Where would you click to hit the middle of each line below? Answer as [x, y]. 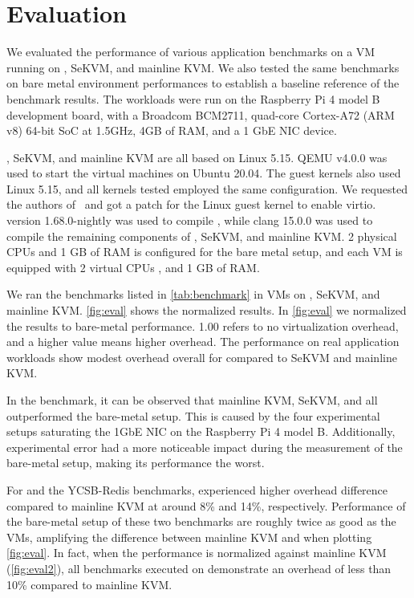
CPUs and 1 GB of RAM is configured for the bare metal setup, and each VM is [205, 252]
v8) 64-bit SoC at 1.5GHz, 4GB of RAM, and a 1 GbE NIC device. [172, 130]
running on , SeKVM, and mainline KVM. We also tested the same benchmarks [203, 67]
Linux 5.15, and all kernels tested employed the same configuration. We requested [207, 188]
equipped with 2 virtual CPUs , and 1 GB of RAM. [133, 267]
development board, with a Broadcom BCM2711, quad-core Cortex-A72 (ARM [201, 114]
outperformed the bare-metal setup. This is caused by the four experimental [193, 415]
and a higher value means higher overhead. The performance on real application [203, 342]
